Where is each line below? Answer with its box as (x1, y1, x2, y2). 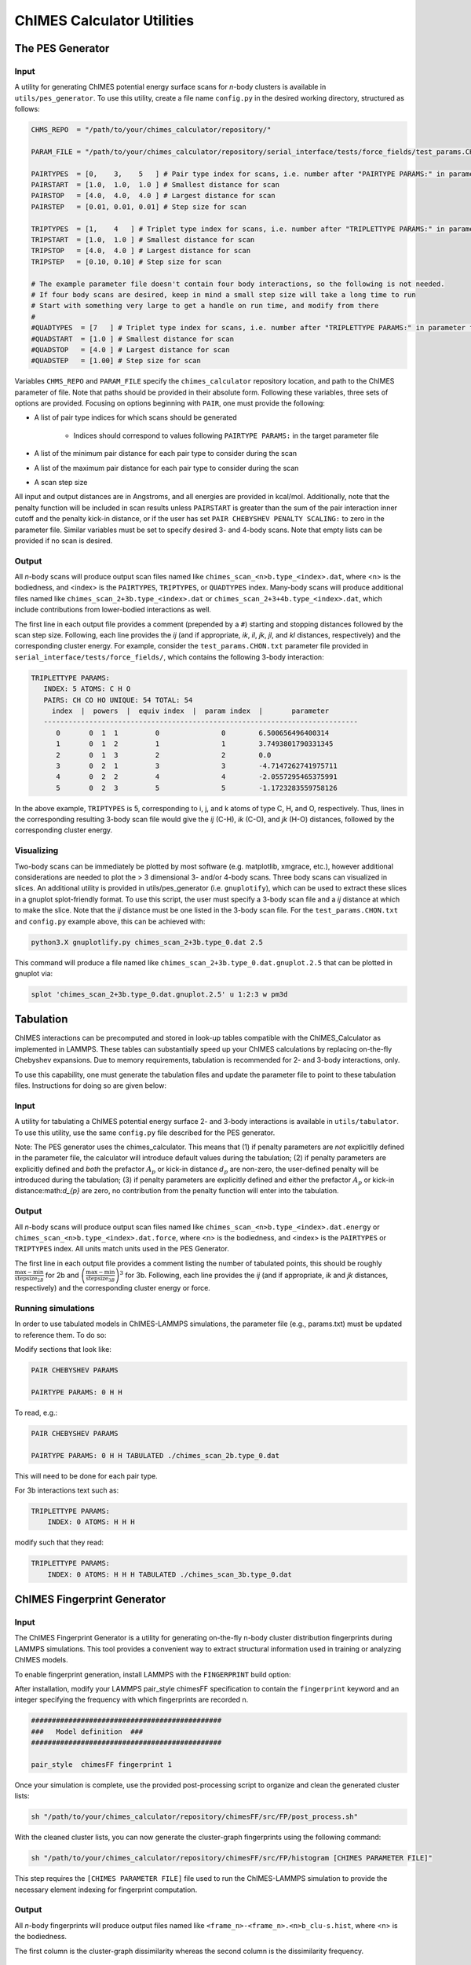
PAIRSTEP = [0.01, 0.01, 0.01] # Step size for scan (31, 202, 246, 211)
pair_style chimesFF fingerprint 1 (31, 1760, 173, 1768)
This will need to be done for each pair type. (14, 1471, 158, 1481)
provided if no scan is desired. (14, 535, 113, 545)
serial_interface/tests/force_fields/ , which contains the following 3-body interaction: (14, 652, 325, 662)
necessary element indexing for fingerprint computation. (14, 1885, 198, 1894)
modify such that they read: (14, 1537, 104, 1548)
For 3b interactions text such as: (14, 1486, 119, 1495)
